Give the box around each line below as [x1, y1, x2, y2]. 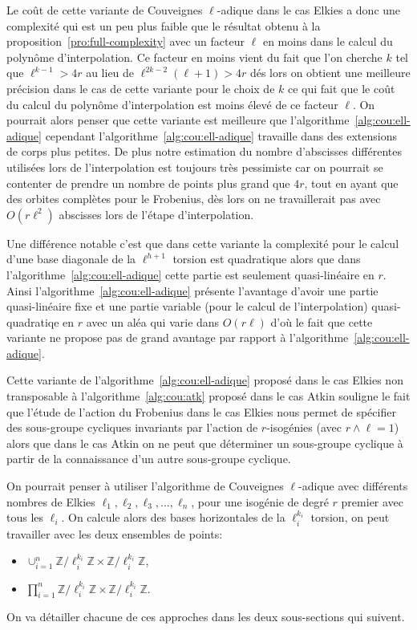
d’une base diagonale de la [6, 250, 136, 267]
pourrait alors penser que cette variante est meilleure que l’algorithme [6, 112, 350, 128]
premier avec [341, 493, 404, 510]
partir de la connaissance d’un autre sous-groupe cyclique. [6, 450, 291, 467]
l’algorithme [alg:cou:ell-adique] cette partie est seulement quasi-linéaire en [6, 266, 374, 282]
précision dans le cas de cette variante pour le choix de [6, 79, 275, 96]
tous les [6, 509, 44, 526]
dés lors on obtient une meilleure [249, 64, 411, 81]
